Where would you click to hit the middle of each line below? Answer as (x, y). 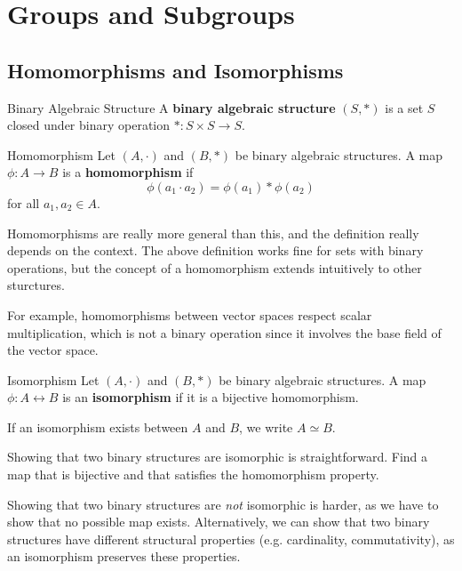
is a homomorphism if (128, 172)
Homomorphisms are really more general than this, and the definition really (213, 233)
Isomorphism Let (53, 379)
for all (24, 202)
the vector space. (53, 350)
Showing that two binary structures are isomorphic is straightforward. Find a (218, 457)
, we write (266, 426)
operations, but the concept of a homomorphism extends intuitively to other (215, 267)
